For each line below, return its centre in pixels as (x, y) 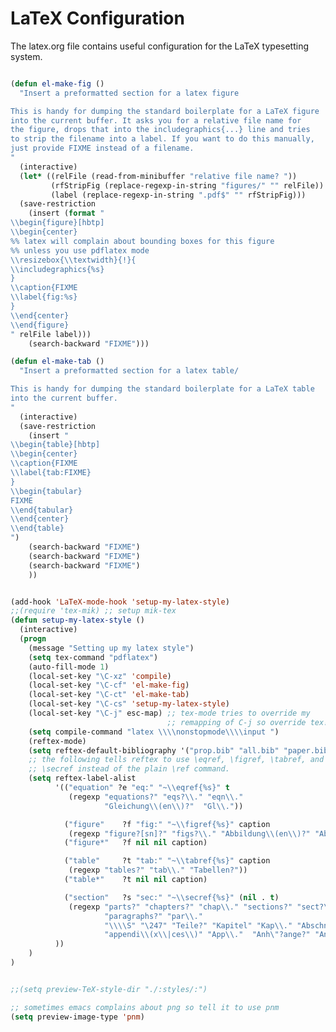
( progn (33, 639)
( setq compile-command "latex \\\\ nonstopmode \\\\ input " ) (154, 732)
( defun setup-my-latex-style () (77, 620)
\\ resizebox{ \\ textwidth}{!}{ (73, 260)
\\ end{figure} (40, 325)
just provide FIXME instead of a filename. (102, 148)
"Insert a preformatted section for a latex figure (129, 93)
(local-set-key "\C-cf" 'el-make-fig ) (109, 685)
